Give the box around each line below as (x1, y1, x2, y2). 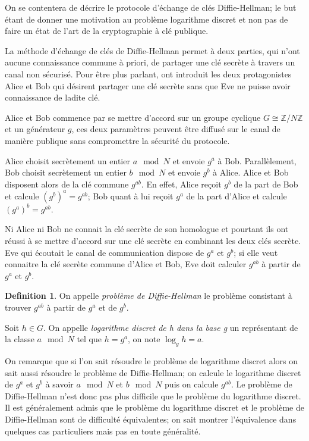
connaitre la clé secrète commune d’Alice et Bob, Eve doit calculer (5, 258, 247, 270)
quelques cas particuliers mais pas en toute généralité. (5, 424, 201, 437)
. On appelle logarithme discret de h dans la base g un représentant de (43, 321, 298, 333)
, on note (128, 333, 160, 345)
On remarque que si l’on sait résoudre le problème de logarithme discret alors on (5, 354, 298, 367)
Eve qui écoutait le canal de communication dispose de (5, 246, 204, 258)
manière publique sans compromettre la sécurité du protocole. (5, 134, 230, 146)
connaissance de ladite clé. (5, 91, 100, 104)
